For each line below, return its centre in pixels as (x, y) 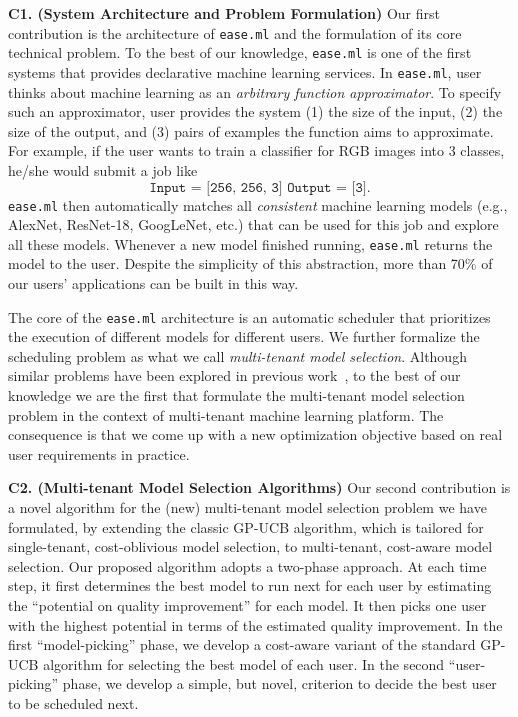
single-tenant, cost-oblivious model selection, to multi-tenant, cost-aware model (250, 546)
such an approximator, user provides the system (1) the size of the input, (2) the (255, 111)
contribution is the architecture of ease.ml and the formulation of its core (235, 32)
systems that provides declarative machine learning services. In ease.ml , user (245, 71)
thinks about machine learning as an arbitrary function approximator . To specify (255, 91)
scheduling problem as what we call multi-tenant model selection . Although (237, 355)
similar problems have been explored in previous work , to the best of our (234, 375)
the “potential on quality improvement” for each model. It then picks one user (247, 605)
